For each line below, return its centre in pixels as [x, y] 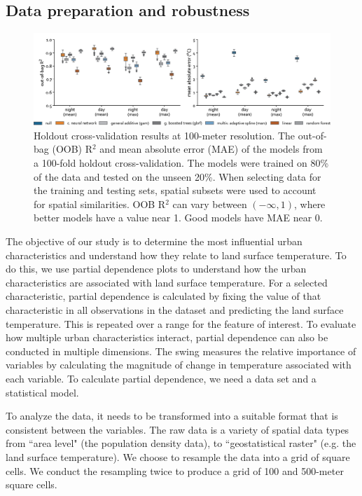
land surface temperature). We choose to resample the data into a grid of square [178, 456]
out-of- [312, 135]
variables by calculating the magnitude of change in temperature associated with [179, 365]
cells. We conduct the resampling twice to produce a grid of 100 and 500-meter [175, 470]
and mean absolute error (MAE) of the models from [211, 149]
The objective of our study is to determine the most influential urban [154, 241]
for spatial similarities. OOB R [100, 204]
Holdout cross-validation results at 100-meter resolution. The [165, 135]
